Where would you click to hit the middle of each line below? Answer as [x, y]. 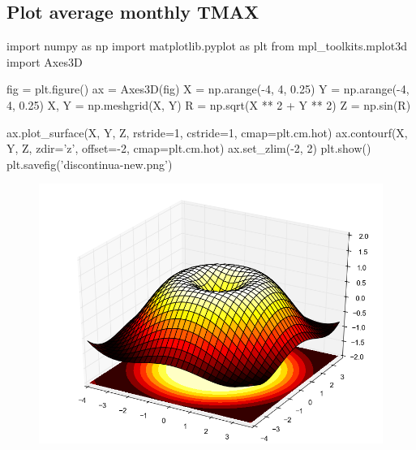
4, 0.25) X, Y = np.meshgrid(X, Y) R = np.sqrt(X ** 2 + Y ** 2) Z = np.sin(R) [209, 104]
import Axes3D [45, 61]
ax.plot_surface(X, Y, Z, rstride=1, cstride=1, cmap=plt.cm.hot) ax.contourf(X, [207, 132]
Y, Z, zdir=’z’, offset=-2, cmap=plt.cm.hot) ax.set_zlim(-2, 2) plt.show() [189, 148]
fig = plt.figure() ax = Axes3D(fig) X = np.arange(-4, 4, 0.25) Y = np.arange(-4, [208, 89]
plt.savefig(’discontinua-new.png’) [90, 164]
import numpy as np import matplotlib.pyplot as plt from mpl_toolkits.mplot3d [207, 46]
